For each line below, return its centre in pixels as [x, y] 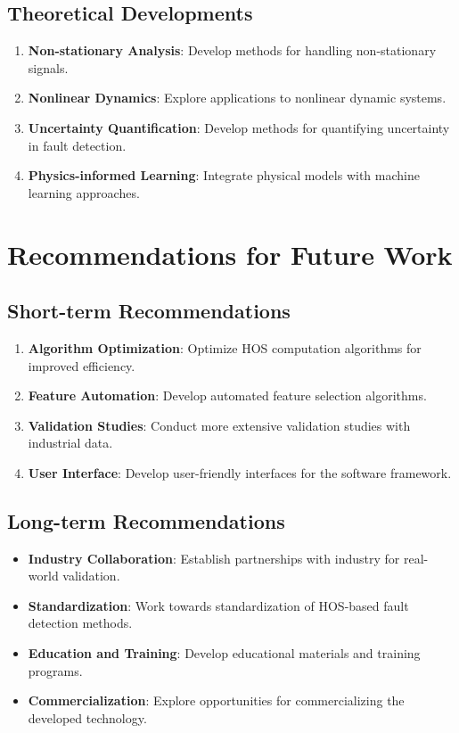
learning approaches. [84, 192]
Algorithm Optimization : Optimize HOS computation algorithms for [225, 347]
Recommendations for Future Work [230, 254]
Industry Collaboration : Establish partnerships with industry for [214, 558]
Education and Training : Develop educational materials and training [224, 653]
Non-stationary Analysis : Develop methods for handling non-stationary [232, 50]
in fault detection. [77, 145]
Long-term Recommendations [146, 520]
